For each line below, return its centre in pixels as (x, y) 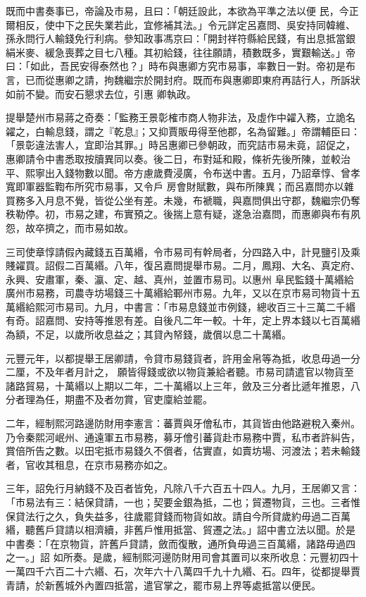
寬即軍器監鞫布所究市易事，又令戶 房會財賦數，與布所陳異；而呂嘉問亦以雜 (180, 186)
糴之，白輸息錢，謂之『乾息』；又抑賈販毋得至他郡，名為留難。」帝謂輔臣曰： (183, 131)
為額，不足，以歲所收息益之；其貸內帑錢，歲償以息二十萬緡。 (149, 334)
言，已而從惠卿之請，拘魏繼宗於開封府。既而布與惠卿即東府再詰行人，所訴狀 (183, 79)
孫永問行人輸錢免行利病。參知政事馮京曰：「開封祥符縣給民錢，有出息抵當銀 (181, 38)
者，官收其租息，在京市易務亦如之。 (89, 464)
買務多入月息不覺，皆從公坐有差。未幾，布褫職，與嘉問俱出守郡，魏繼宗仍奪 (183, 200)
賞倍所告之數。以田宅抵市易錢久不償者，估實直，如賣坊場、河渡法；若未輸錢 (183, 451)
